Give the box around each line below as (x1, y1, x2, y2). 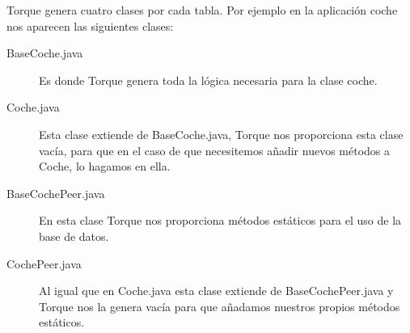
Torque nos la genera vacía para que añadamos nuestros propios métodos (39, 297, 400, 314)
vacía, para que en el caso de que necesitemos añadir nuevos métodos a (39, 141, 390, 158)
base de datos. (39, 227, 109, 244)
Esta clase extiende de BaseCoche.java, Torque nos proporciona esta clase (39, 125, 404, 142)
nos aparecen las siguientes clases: (6, 17, 174, 34)
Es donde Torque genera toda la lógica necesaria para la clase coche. (39, 71, 378, 88)
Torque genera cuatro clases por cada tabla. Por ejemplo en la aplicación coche (6, 2, 398, 18)
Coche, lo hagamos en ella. (39, 158, 171, 175)
